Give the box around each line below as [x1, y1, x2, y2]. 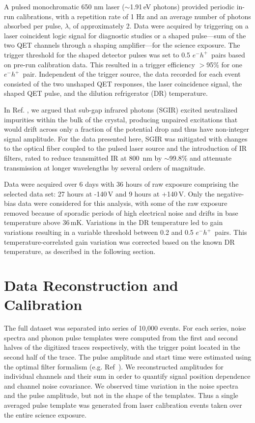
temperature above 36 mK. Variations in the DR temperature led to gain [4, 217, 223, 227]
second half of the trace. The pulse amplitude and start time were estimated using [4, 351, 252, 362]
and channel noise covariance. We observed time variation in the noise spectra [4, 380, 238, 391]
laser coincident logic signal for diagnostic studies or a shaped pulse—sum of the [4, 30, 246, 40]
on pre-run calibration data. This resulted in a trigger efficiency [4, 59, 195, 69]
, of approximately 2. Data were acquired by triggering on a [69, 21, 249, 31]
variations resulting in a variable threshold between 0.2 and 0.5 [4, 227, 194, 237]
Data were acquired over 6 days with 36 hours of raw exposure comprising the [4, 179, 239, 189]
